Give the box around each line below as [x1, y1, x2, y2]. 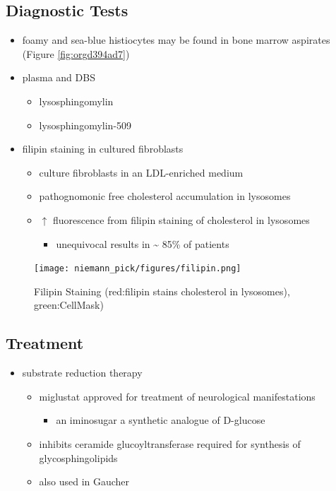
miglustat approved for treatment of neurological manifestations [39, 389, 316, 403]
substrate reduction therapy [22, 365, 143, 380]
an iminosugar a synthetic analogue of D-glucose [56, 413, 265, 427]
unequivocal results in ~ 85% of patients [56, 236, 229, 251]
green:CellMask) [34, 297, 104, 312]
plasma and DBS [22, 70, 95, 85]
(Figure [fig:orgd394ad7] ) [22, 46, 130, 61]
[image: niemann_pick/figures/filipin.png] [34, 264, 241, 274]
